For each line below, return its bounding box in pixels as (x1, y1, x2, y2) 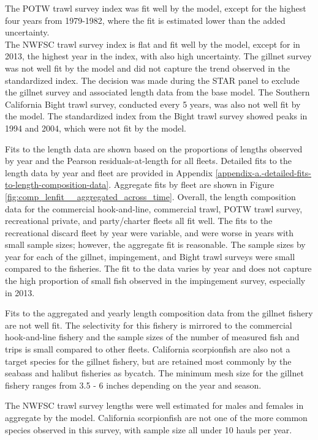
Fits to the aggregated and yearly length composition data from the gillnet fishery (5, 307, 313, 319)
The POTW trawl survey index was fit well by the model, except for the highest (5, 2, 306, 14)
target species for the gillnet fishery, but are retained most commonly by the (5, 354, 292, 367)
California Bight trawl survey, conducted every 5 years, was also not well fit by (5, 97, 301, 110)
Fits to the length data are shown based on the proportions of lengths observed (5, 142, 303, 155)
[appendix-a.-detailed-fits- (215, 166, 311, 179)
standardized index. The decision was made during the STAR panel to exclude (5, 73, 300, 86)
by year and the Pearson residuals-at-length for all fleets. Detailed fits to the (5, 154, 292, 167)
